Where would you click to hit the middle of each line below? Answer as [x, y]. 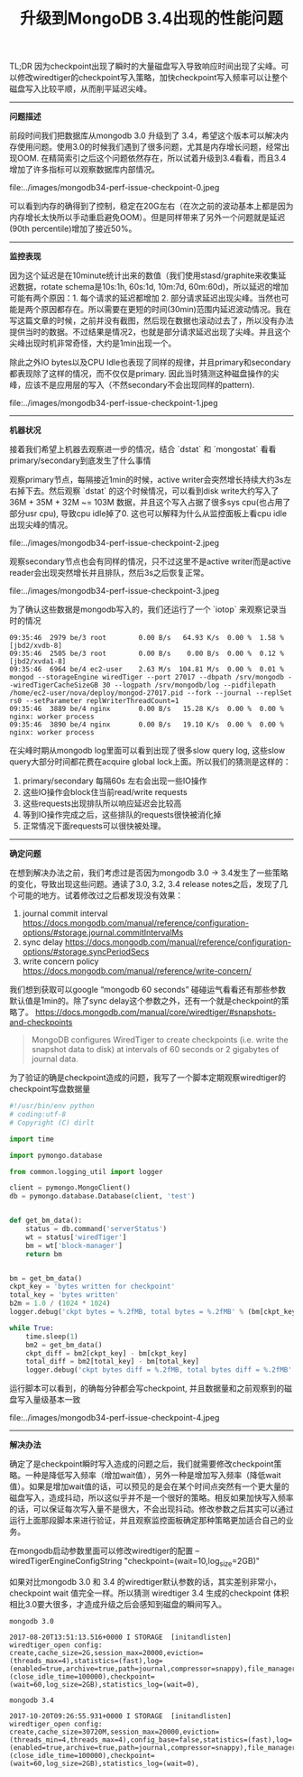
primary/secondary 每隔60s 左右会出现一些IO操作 [115, 781]
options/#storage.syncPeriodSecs [86, 952]
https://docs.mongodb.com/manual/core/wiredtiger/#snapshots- [156, 1013]
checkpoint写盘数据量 [50, 1089]
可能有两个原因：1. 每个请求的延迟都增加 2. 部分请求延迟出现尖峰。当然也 [146, 298]
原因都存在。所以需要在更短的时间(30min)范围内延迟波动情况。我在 [165, 310]
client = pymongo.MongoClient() [70, 1188]
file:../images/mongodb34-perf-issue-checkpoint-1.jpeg [114, 403]
